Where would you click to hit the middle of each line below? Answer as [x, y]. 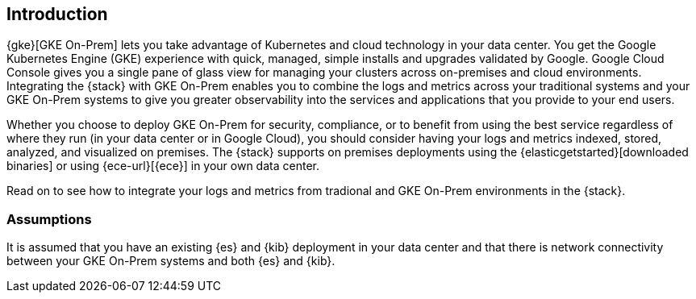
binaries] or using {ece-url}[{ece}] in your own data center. [163, 166]
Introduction [57, 14]
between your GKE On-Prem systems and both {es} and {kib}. [171, 261]
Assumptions [49, 219]
